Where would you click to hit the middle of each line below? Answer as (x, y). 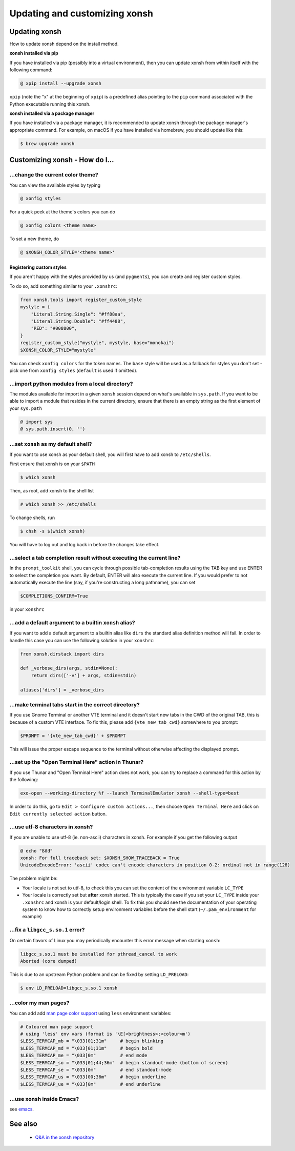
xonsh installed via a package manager (52, 113)
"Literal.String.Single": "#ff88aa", (78, 314)
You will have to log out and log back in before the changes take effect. (85, 545)
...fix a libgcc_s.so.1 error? (47, 930)
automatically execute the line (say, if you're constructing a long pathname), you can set (102, 583)
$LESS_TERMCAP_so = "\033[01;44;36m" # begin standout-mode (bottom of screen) (124, 1063)
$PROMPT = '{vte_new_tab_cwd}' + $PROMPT (73, 736)
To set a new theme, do (34, 239)
